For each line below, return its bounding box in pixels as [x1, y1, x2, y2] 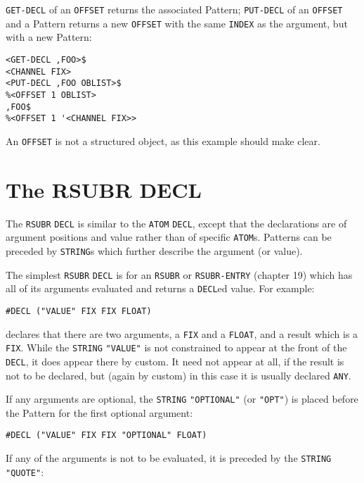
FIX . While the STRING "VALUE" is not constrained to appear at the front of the [6, 340, 347, 355]
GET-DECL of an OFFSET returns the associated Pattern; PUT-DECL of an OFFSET [6, 2, 343, 16]
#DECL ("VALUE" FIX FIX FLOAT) [6, 306, 152, 316]
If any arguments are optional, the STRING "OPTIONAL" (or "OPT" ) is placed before [6, 391, 358, 406]
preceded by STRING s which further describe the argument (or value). [6, 243, 303, 258]
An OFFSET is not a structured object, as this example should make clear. [6, 133, 320, 148]
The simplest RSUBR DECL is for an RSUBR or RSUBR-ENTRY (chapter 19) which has [6, 267, 353, 282]
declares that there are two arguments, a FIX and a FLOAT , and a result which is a [6, 326, 358, 341]
